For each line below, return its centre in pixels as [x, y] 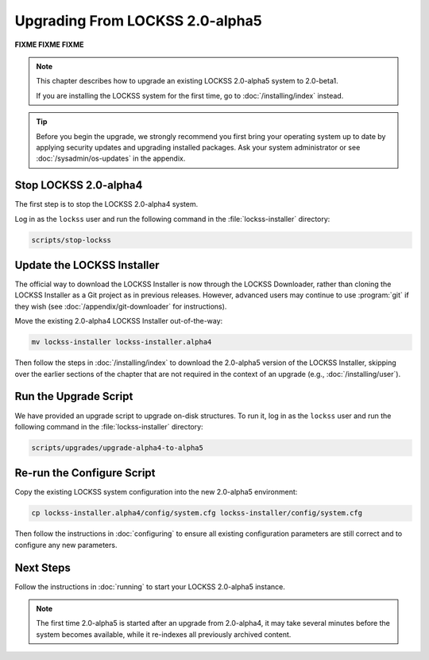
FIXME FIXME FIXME [49, 45]
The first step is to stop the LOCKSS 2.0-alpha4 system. [106, 204]
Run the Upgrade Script [74, 396]
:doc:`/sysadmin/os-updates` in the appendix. [111, 158]
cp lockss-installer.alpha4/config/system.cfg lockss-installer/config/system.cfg [197, 513]
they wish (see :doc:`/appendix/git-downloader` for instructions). [121, 306]
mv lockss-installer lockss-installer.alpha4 [122, 342]
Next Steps [43, 567]
